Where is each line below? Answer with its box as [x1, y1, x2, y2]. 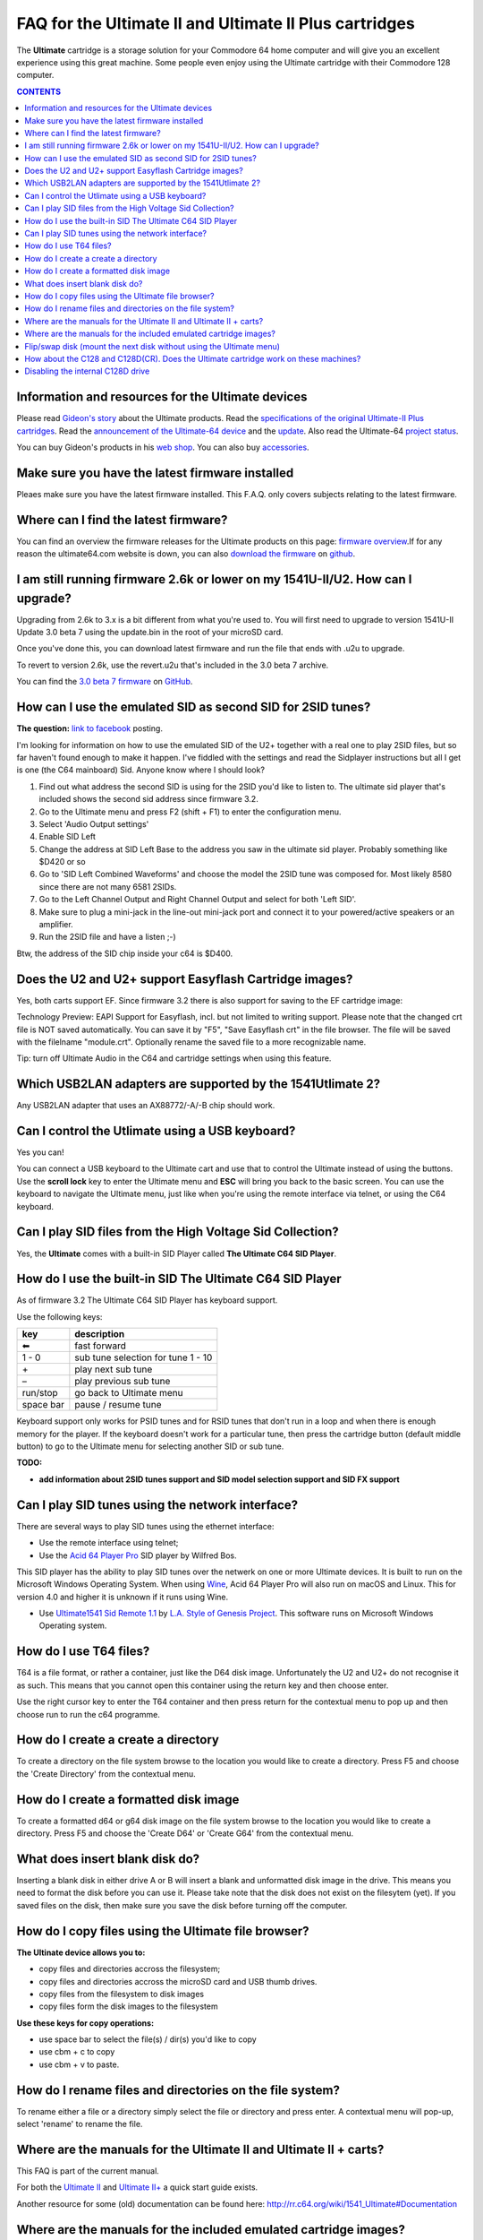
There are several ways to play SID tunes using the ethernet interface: [16, 1521, 275, 1531]
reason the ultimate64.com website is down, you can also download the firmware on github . [16, 548, 356, 559]
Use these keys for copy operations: [16, 2017, 155, 2029]
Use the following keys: [16, 1311, 103, 1322]
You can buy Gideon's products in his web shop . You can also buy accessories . [16, 442, 309, 452]
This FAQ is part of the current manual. [16, 2166, 160, 2176]
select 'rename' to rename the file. [16, 2119, 143, 2130]
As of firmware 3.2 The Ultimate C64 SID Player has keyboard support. [16, 1295, 278, 1305]
